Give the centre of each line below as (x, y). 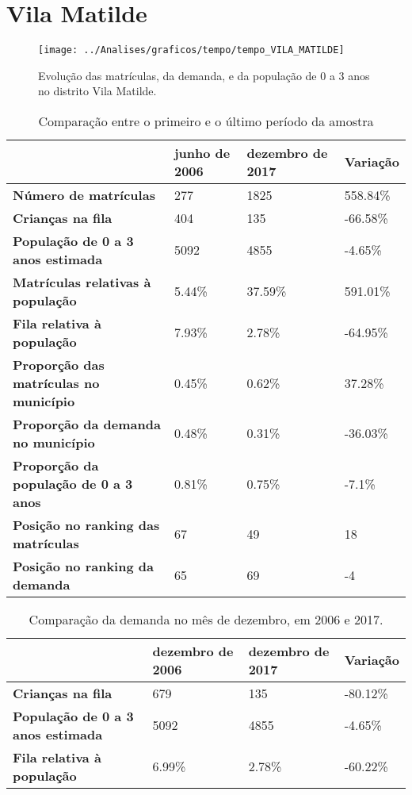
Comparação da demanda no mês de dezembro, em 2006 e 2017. (206, 619)
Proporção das (59, 364)
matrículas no (56, 382)
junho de (202, 152)
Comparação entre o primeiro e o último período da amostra (206, 121)
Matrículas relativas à (82, 282)
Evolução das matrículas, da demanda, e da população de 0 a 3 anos (204, 75)
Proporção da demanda (87, 424)
